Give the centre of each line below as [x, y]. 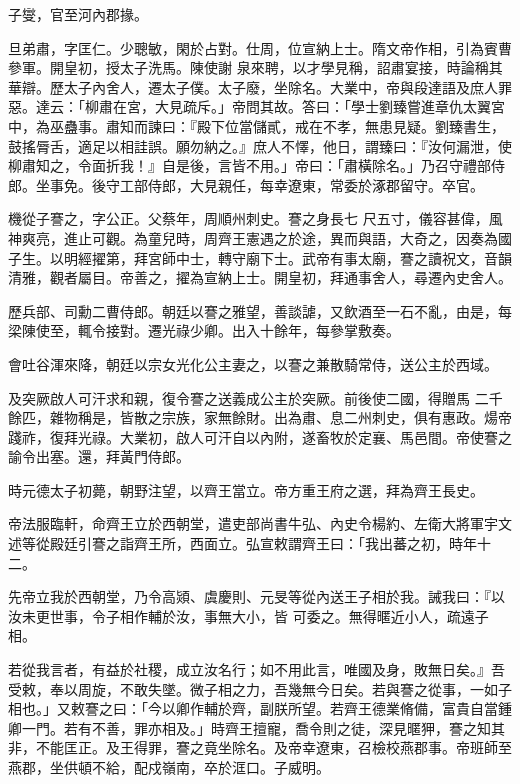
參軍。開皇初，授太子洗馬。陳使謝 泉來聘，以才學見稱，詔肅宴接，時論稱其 [255, 67]
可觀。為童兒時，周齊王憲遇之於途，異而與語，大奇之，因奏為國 [301, 237]
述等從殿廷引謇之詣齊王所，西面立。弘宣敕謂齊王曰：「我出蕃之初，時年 [242, 543]
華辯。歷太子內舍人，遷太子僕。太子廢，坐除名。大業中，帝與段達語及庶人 [253, 86]
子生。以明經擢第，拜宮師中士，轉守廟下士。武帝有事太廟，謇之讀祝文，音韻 [260, 257]
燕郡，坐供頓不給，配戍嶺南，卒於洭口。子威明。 [169, 767]
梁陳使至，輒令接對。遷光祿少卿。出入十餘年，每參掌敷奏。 [204, 330]
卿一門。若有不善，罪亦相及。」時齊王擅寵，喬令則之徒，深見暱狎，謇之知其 [256, 727]
